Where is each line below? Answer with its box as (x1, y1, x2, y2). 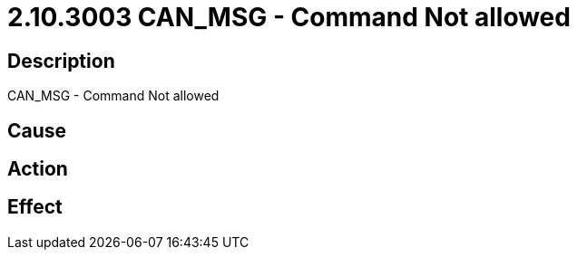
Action (7, 157, 68, 181)
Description (7, 49, 115, 72)
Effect (7, 195, 63, 219)
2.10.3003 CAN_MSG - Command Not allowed (7, 2, 571, 33)
